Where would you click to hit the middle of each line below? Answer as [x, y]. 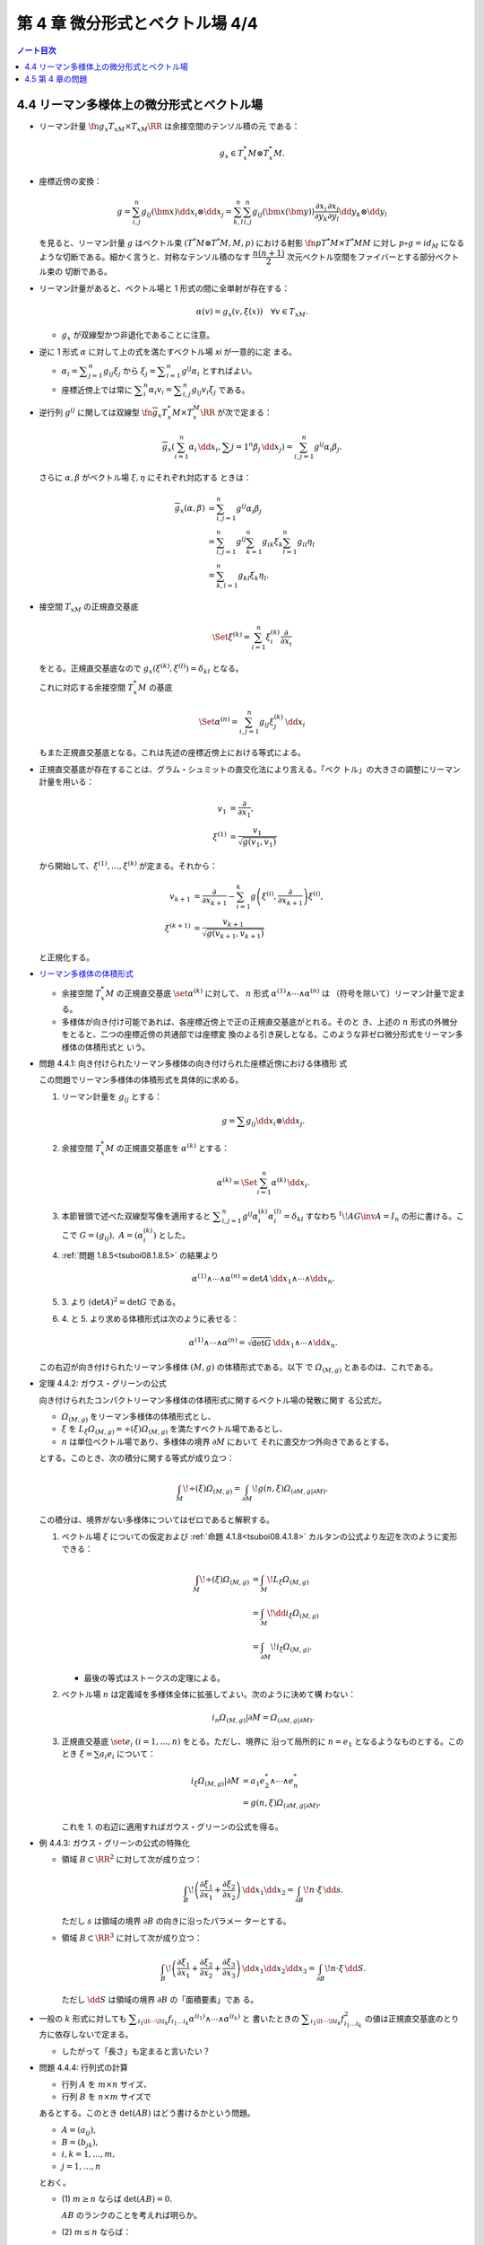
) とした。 [172, 1235]
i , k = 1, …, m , [88, 2154]
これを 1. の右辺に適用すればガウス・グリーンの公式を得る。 [172, 1827]
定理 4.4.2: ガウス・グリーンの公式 [103, 1384]
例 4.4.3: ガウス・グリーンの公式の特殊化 [114, 1843]
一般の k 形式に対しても [83, 2018]
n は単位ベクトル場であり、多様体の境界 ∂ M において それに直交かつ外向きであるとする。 [228, 1441]
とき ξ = [77, 1754]
